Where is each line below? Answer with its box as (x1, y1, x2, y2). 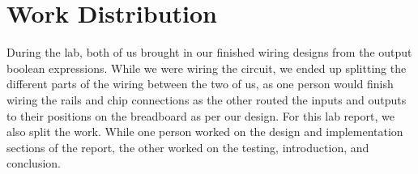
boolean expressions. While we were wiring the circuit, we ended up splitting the (6, 59, 407, 76)
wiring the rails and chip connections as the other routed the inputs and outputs (6, 91, 407, 108)
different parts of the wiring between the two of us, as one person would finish (6, 75, 394, 92)
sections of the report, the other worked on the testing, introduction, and (6, 138, 369, 155)
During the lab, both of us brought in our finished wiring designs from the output (6, 44, 412, 61)
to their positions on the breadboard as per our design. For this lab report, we (6, 107, 395, 124)
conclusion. (6, 155, 61, 172)
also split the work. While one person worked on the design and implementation (6, 123, 403, 140)
